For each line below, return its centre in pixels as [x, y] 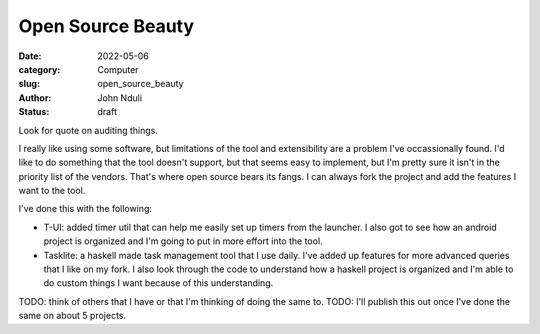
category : [39, 69]
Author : [35, 97]
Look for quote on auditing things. [88, 130]
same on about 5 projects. [72, 316]
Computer [118, 69]
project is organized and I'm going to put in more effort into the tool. [183, 241]
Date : [30, 56]
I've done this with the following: [85, 209]
